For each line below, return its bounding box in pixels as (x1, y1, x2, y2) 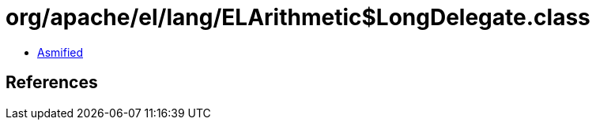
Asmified (37, 45, 84, 59)
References (6, 72, 98, 93)
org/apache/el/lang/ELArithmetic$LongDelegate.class (6, 4, 590, 31)
